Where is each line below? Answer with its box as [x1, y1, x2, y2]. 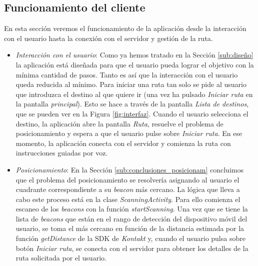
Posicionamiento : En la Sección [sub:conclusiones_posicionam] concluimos [15, 164, 243, 174]
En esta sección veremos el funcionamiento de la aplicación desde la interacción [4, 23, 246, 33]
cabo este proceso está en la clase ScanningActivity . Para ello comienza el [15, 193, 240, 204]
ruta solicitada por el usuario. [15, 252, 106, 263]
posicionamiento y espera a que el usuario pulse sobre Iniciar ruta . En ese [15, 128, 242, 138]
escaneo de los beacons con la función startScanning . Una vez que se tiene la [15, 203, 248, 214]
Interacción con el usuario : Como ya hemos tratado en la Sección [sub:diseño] [15, 49, 253, 60]
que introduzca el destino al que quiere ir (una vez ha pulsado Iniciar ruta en [15, 88, 253, 99]
